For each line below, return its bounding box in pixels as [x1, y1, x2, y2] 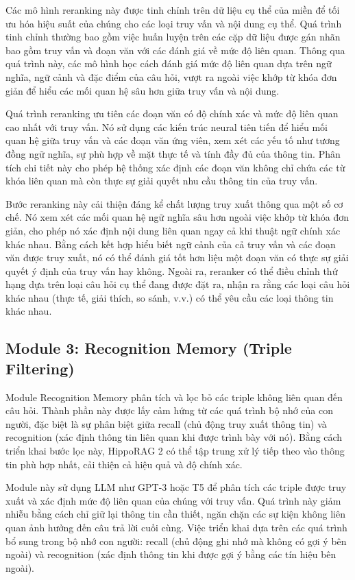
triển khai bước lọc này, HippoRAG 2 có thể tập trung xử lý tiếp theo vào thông [5, 444, 345, 458]
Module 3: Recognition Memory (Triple [5, 337, 292, 359]
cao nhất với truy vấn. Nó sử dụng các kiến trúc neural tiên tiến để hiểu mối [5, 119, 328, 134]
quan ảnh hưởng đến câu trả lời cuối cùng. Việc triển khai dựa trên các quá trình [5, 520, 347, 534]
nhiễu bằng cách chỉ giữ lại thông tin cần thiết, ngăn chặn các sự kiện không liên [5, 507, 345, 521]
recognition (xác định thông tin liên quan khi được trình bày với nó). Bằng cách [5, 430, 343, 444]
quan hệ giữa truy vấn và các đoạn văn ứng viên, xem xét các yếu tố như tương [5, 133, 340, 147]
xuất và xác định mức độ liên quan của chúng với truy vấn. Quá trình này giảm [5, 493, 341, 507]
